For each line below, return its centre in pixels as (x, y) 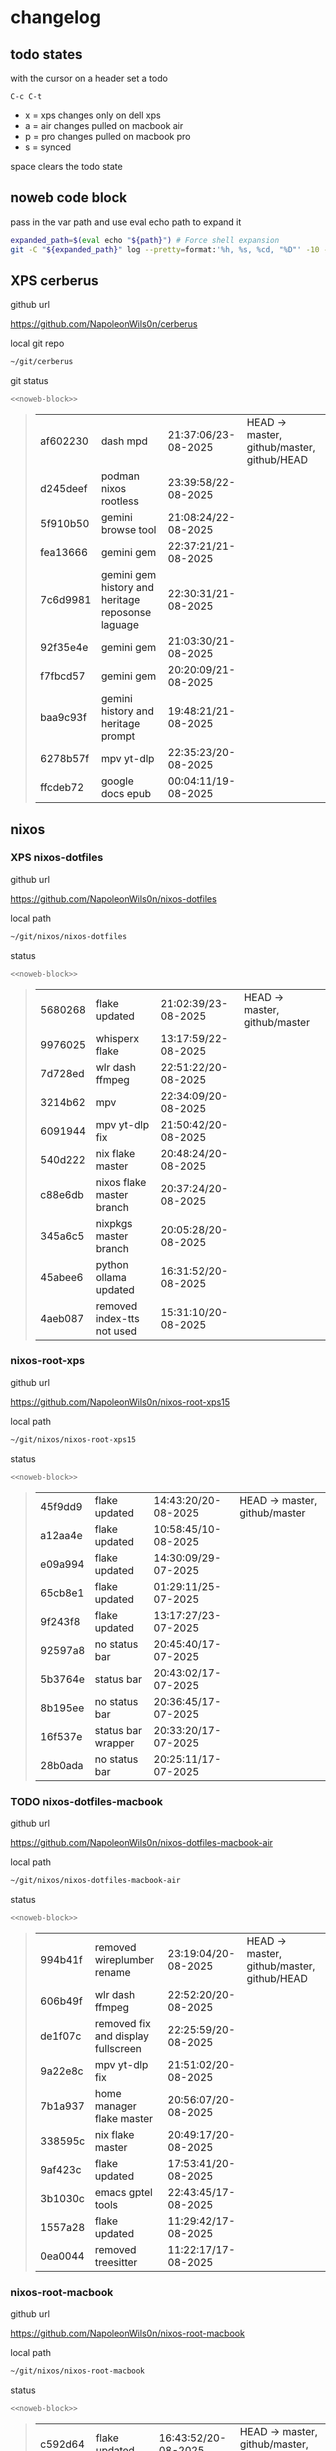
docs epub (126, 794)
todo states (46, 54)
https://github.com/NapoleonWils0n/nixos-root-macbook (127, 2333)
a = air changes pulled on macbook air (104, 125)
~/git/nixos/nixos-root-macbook (77, 2371)
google (117, 781)
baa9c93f (63, 718)
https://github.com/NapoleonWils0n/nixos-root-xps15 (120, 1402)
